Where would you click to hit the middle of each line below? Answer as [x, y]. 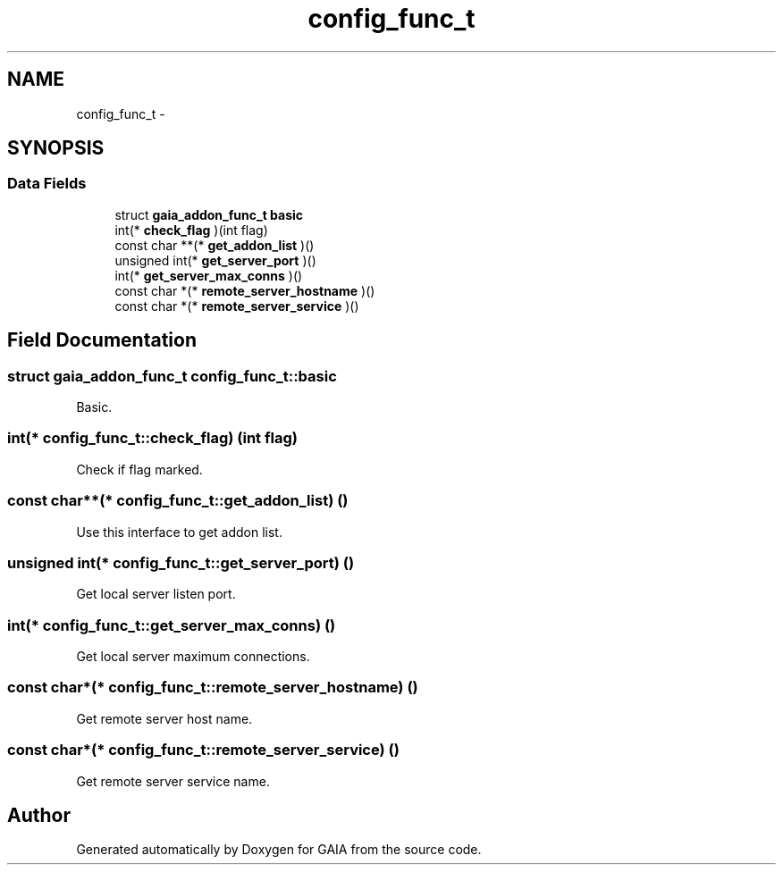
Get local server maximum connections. [193, 657]
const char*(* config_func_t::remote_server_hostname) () [213, 688]
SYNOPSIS [56, 148]
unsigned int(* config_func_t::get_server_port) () [181, 562]
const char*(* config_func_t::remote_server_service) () [203, 750]
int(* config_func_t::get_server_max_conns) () [172, 625]
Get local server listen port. [156, 594]
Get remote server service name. [173, 781]
